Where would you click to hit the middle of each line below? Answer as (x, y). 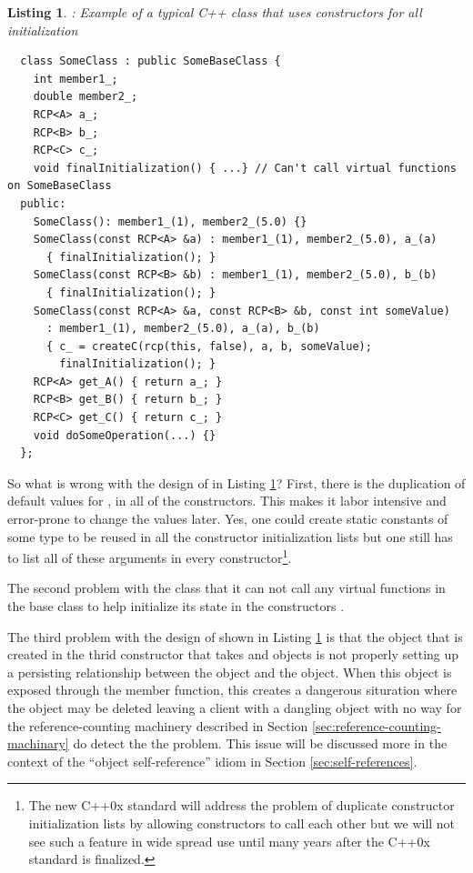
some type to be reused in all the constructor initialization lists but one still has (230, 536)
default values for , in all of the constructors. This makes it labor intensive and (227, 501)
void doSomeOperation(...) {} (125, 435)
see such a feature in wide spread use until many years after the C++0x (229, 841)
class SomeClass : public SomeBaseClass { (151, 61)
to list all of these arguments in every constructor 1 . (150, 556)
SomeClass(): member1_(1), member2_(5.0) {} (170, 221)
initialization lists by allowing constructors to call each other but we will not (242, 823)
